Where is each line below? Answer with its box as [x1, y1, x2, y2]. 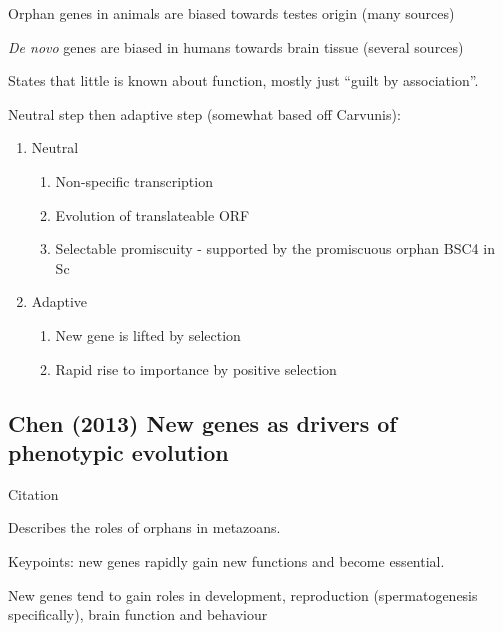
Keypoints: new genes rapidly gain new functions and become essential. [8, 550, 445, 571]
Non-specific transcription [55, 170, 213, 191]
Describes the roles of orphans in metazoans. [8, 517, 281, 538]
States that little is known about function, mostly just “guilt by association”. [8, 70, 479, 91]
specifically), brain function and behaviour [8, 604, 268, 625]
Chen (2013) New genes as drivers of [8, 407, 397, 438]
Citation [8, 483, 59, 504]
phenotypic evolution [8, 436, 229, 467]
